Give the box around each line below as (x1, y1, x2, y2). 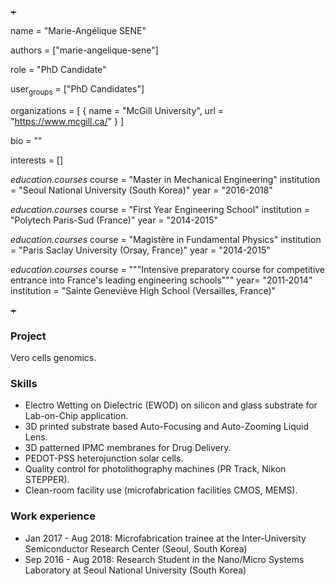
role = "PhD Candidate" (10, 64, 107, 75)
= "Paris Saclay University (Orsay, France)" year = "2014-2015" (10, 244, 271, 256)
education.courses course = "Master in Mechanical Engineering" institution (10, 173, 321, 185)
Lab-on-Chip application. (24, 410, 129, 422)
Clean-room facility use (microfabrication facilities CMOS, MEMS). (24, 484, 298, 496)
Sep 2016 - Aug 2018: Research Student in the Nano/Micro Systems (24, 553, 305, 565)
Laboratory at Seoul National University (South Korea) (24, 564, 247, 576)
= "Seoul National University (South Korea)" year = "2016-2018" (10, 184, 273, 196)
